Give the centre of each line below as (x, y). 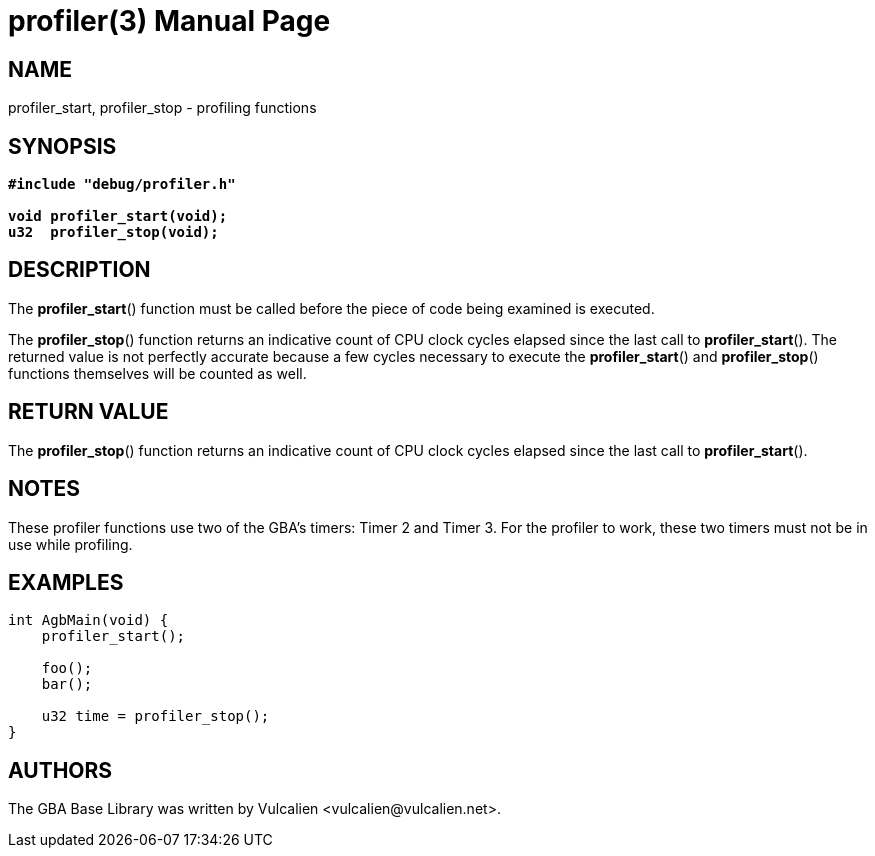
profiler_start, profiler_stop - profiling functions (162, 108)
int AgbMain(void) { (88, 620)
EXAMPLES (66, 582)
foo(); (67, 668)
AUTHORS (60, 770)
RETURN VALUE (88, 412)
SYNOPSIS (62, 146)
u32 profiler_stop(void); (113, 232)
